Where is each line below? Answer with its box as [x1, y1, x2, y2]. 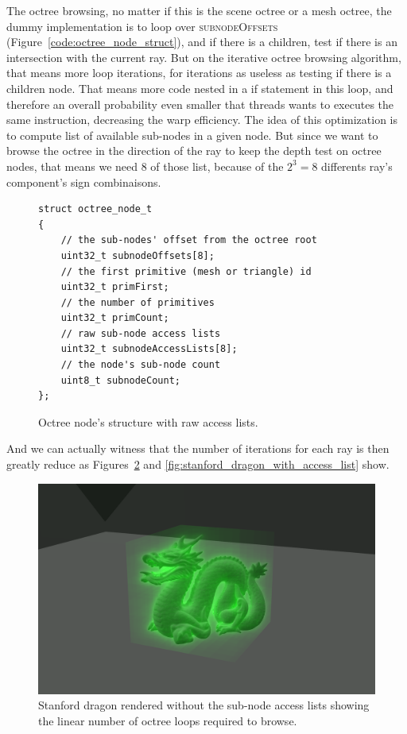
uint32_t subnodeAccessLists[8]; [60, 343, 238, 355]
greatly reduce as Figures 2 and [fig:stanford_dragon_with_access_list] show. [6, 456, 390, 473]
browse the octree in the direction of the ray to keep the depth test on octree [6, 142, 382, 159]
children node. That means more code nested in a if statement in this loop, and [6, 79, 393, 96]
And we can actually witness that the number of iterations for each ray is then [6, 440, 390, 457]
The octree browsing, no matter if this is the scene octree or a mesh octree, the [6, 2, 392, 18]
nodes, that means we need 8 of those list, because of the [6, 157, 284, 174]
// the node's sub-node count [60, 359, 221, 371]
